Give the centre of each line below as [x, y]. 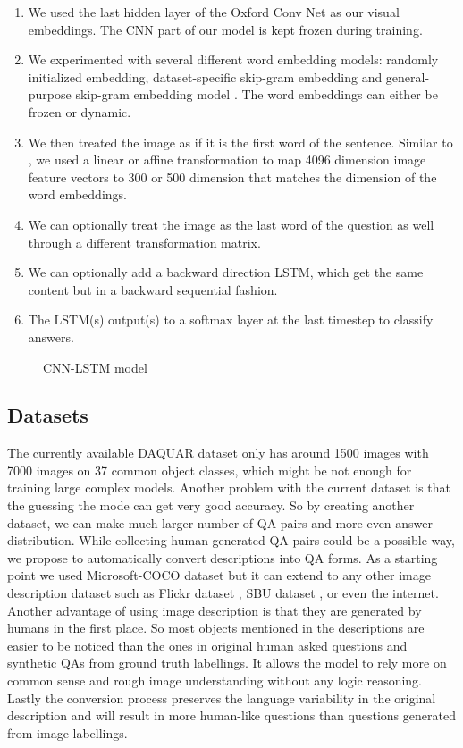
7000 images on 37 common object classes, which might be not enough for [210, 470]
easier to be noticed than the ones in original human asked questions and [207, 645]
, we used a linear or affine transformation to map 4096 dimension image [227, 160]
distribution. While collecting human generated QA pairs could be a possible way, [231, 540]
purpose [50, 94]
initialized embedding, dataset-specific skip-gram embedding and [205, 76]
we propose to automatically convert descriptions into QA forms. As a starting [223, 557]
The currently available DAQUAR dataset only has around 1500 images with [218, 453]
